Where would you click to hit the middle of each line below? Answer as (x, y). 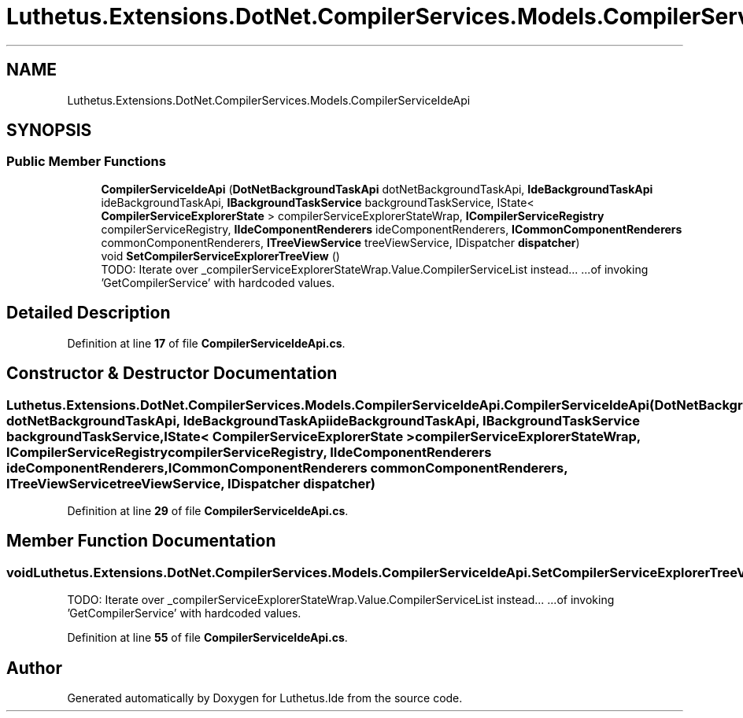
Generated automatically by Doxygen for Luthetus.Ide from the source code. (265, 698)
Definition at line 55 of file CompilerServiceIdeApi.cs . (207, 638)
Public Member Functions (86, 162)
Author (34, 668)
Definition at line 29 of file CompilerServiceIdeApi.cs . (208, 510)
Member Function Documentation (141, 541)
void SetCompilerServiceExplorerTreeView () (220, 256)
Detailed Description (89, 313)
